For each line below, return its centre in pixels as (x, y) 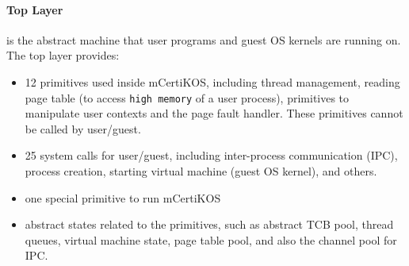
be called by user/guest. (83, 128)
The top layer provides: (63, 55)
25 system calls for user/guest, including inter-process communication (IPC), (211, 155)
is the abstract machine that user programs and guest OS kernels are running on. (204, 39)
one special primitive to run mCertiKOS (123, 197)
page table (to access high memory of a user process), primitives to (187, 97)
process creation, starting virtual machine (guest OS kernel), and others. (201, 171)
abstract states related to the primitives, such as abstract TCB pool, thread (209, 224)
